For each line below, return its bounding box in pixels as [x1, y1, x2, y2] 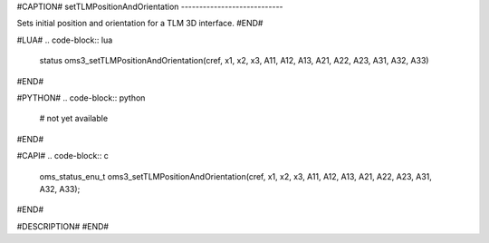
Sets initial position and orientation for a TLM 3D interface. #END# [16, 18, 264, 29]
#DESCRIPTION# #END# [16, 220, 109, 231]
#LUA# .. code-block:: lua [16, 34, 113, 45]
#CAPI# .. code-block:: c [16, 151, 109, 161]
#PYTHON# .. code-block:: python [16, 92, 146, 103]
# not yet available [39, 113, 109, 124]
